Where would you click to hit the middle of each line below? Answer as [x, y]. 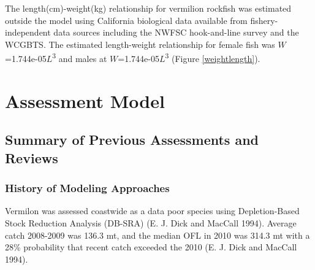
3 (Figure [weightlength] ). [213, 58]
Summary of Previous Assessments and [132, 140]
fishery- [264, 20]
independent [28, 32]
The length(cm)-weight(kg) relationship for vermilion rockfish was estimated [148, 8]
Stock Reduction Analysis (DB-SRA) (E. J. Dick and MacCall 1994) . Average [151, 222]
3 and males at [80, 58]
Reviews [32, 157]
